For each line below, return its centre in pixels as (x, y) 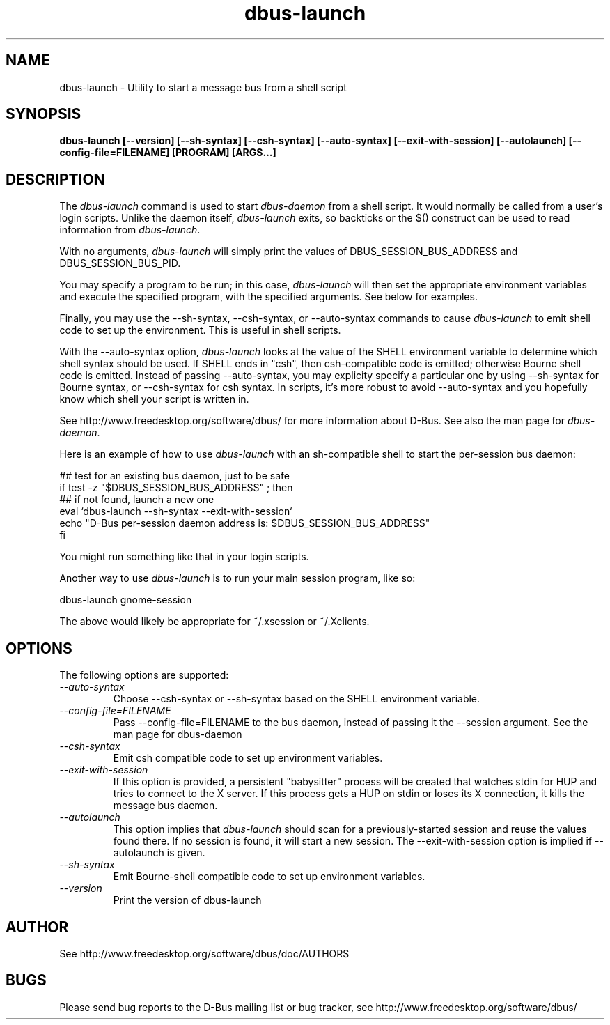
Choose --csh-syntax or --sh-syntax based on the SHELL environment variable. (297, 699)
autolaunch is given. (159, 853)
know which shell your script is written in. (154, 399)
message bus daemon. (165, 806)
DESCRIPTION (55, 179)
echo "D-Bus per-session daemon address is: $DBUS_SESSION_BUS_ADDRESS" (245, 523)
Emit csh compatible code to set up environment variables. (248, 758)
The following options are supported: (144, 675)
